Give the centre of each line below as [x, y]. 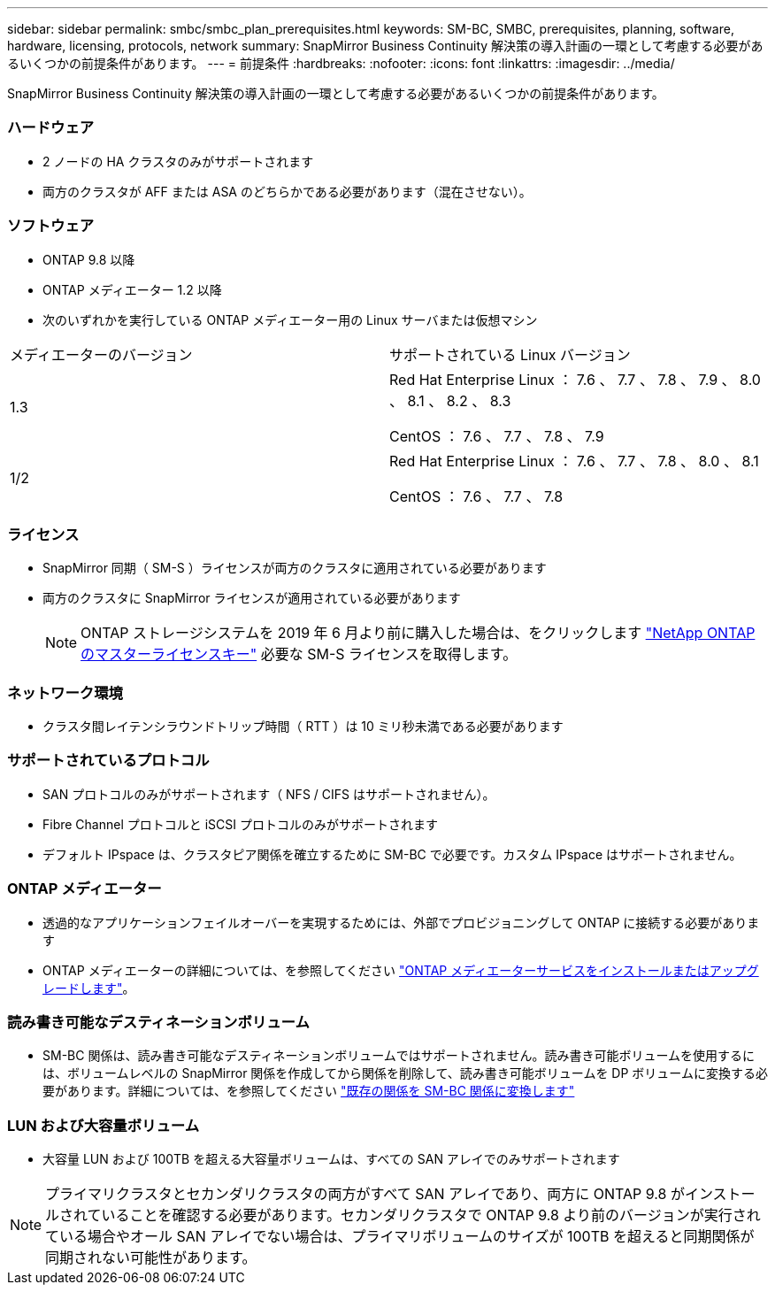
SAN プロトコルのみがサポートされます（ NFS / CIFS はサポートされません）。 [269, 794]
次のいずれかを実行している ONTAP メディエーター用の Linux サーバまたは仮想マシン [290, 319]
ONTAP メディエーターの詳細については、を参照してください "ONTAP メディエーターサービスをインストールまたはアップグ [401, 970]
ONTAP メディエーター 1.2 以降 [132, 289]
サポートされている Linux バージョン [510, 354]
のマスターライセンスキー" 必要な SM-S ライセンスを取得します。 [299, 654]
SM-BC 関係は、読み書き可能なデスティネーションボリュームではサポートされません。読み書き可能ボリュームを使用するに [399, 1056]
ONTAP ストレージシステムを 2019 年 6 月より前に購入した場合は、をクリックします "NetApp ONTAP [418, 633]
